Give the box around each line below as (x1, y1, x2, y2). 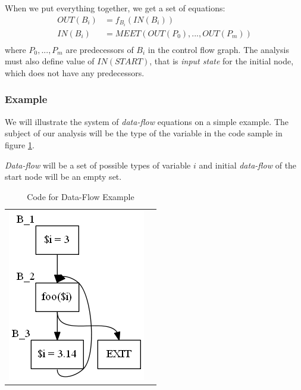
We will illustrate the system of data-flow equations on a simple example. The (5, 115, 289, 127)
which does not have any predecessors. (5, 66, 145, 79)
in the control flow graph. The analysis (148, 43, 289, 55)
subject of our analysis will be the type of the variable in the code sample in (5, 127, 283, 139)
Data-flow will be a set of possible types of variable (5, 158, 191, 171)
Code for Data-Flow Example (27, 190, 134, 202)
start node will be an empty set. (5, 170, 122, 183)
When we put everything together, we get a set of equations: (5, 2, 225, 14)
